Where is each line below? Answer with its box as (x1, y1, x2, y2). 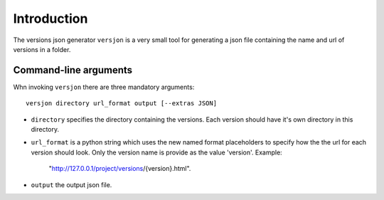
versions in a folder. (13, 45, 71, 53)
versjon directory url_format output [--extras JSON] (26, 100, 217, 107)
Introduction (13, 11, 88, 26)
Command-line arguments (13, 64, 133, 76)
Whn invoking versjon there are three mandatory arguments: (13, 83, 195, 91)
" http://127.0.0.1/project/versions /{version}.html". (48, 164, 191, 173)
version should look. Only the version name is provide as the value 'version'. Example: (31, 148, 282, 157)
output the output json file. (31, 180, 112, 189)
